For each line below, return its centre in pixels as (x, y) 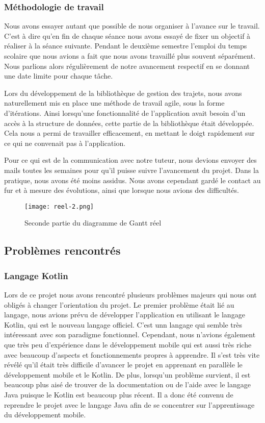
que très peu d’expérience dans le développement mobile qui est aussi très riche (128, 344)
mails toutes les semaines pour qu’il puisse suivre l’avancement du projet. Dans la (131, 170)
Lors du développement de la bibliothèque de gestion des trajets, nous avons (123, 93)
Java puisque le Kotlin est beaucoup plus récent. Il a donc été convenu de (119, 394)
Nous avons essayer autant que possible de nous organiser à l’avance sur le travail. (132, 26)
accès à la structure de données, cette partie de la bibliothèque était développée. (129, 123)
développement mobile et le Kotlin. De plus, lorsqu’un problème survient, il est (127, 374)
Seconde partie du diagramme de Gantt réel (93, 223)
